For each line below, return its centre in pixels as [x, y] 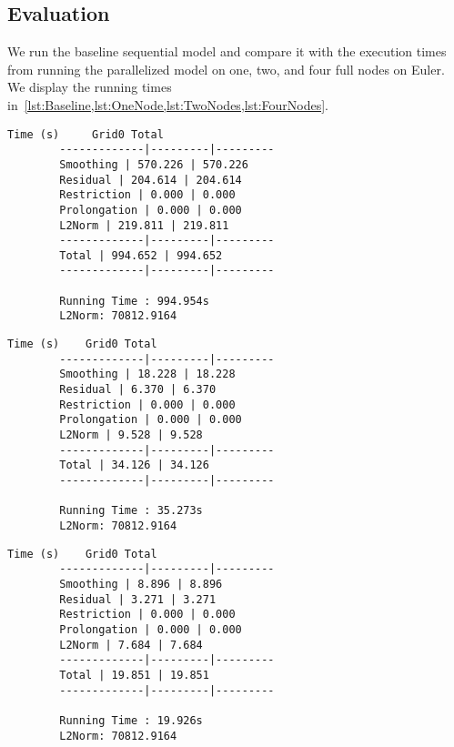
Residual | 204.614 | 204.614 [151, 180]
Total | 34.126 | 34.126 [134, 465]
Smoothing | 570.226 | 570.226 [154, 164]
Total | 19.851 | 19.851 [134, 675]
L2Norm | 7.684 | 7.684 [131, 645]
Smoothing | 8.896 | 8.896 [141, 584]
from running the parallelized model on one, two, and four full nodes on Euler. [226, 69]
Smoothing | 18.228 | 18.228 [147, 374]
